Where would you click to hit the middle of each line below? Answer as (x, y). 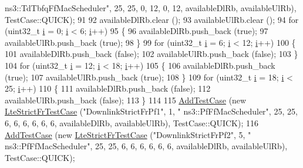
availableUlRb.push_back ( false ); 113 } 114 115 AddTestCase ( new (126, 100)
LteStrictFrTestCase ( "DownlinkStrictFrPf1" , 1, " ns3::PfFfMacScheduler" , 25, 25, (151, 111)
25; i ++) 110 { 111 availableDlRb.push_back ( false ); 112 (108, 88)
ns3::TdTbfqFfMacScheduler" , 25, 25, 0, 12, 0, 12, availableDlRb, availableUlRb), (151, 8)
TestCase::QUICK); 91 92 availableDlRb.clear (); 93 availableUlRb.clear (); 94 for (152, 19)
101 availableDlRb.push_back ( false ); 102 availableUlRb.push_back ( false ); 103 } (151, 54)
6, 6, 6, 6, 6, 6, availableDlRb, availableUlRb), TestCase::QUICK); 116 (132, 122)
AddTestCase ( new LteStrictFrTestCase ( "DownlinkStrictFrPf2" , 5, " (128, 134)
